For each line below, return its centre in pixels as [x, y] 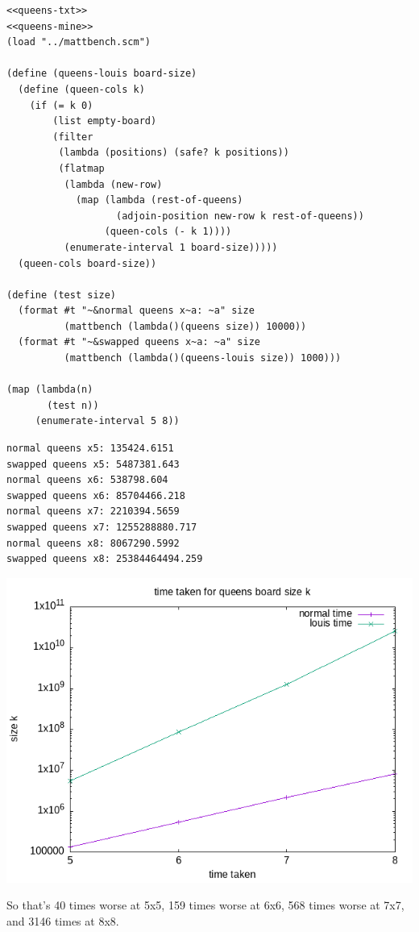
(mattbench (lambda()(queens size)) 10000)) [185, 326]
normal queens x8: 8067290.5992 [93, 543]
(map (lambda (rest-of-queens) [159, 200]
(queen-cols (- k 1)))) [168, 232]
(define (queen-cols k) [81, 89]
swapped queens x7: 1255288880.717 [102, 527]
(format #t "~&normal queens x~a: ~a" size [136, 311]
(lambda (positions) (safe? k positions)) [174, 153]
